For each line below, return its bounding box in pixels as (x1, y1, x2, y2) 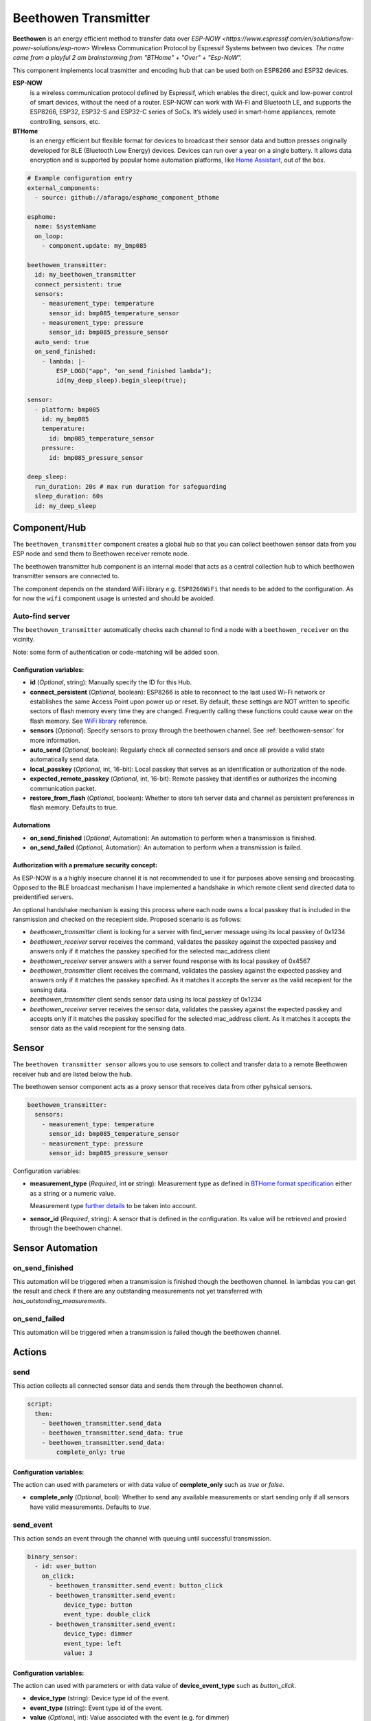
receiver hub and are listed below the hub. (12, 1070, 133, 1078)
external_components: (27, 184, 100, 192)
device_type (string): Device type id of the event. (30, 1694, 170, 1702)
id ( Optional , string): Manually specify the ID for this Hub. (30, 678, 192, 686)
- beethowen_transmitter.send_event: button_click (49, 1582, 223, 1590)
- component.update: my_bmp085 (41, 242, 147, 249)
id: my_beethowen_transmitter (34, 271, 137, 279)
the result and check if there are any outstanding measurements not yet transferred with (12, 1287, 262, 1296)
